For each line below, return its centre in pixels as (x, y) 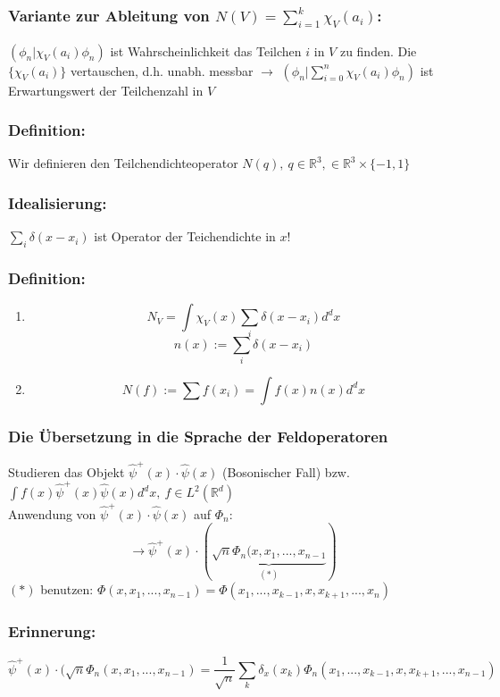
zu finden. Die (378, 50)
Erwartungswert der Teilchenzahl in (106, 90)
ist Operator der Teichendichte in (185, 236)
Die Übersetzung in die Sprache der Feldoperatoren (198, 436)
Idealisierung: (58, 202)
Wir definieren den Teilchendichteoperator (123, 163)
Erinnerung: (52, 631)
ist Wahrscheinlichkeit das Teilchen (206, 50)
